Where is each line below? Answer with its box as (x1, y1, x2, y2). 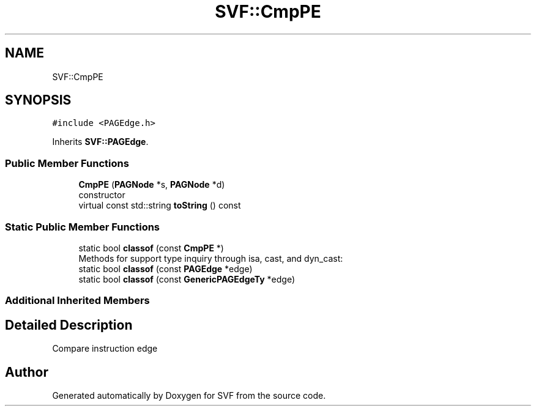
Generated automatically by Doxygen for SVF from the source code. (52, 390, 326, 401)
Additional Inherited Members (5, 294, 150, 307)
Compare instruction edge (52, 343, 158, 354)
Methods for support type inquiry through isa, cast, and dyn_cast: (78, 253, 343, 264)
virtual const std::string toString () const (78, 200, 241, 211)
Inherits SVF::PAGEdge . (52, 136, 149, 147)
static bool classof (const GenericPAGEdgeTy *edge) (78, 273, 296, 284)
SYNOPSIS (5, 92, 72, 108)
